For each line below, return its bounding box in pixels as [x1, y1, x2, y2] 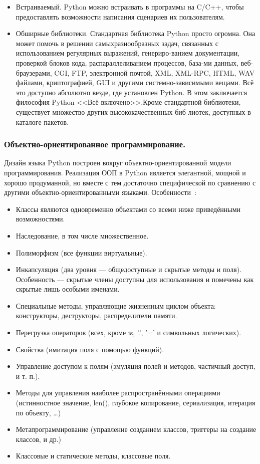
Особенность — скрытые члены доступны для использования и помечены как [16, 274, 254, 284]
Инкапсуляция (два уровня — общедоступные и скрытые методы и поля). [16, 264, 241, 275]
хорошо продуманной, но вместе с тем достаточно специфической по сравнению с [4, 177, 256, 187]
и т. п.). [16, 370, 40, 381]
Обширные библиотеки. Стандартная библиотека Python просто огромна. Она [16, 28, 255, 39]
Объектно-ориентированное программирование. [4, 138, 186, 150]
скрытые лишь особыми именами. [16, 284, 120, 294]
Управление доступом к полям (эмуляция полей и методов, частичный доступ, [16, 361, 255, 371]
